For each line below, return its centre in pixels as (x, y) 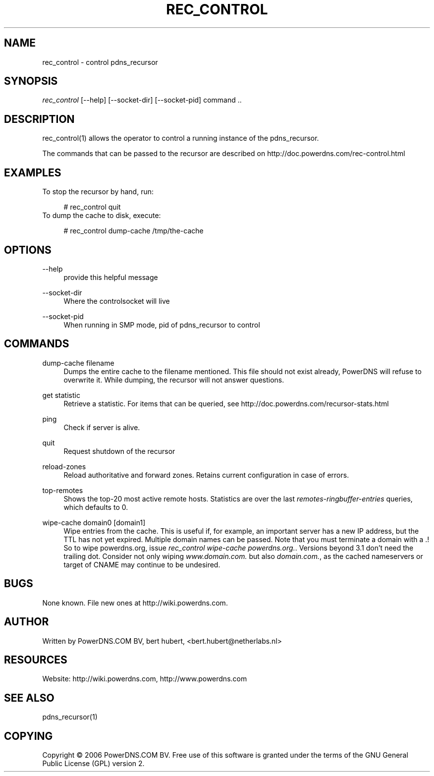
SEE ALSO (29, 698)
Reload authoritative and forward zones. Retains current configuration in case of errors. (206, 475)
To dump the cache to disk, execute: (102, 216)
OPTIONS (28, 250)
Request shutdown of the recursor (119, 451)
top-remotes (63, 490)
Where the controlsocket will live (117, 301)
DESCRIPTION (39, 119)
